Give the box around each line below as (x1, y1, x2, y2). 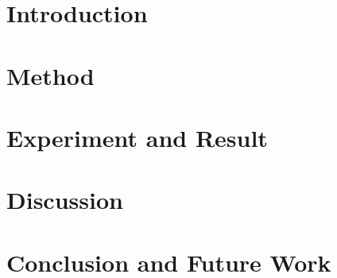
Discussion (6, 183, 123, 216)
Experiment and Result (6, 121, 268, 153)
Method (6, 59, 95, 91)
